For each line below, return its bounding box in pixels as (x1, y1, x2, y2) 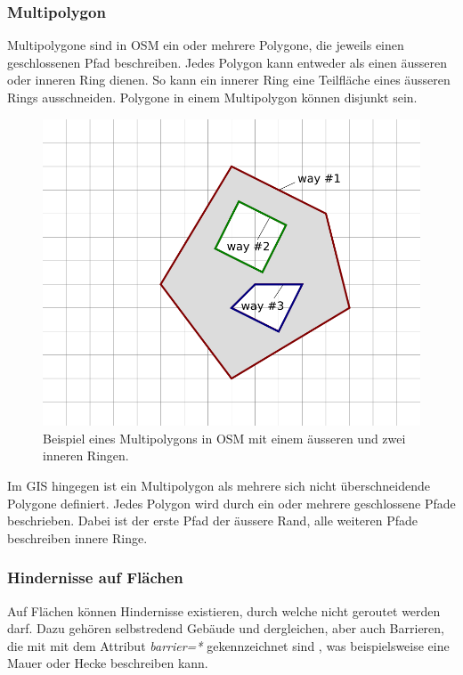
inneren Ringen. (43, 446, 129, 465)
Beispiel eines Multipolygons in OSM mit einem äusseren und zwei (43, 428, 406, 447)
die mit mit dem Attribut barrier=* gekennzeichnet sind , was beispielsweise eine (7, 636, 450, 655)
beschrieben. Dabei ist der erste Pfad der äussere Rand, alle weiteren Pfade (7, 511, 418, 530)
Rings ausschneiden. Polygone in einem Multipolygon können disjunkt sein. (7, 88, 418, 106)
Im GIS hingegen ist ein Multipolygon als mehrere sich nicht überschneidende (7, 476, 430, 494)
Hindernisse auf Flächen (7, 566, 183, 589)
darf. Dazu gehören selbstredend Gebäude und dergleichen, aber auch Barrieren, (7, 619, 444, 638)
